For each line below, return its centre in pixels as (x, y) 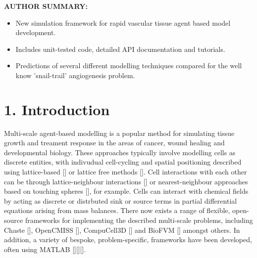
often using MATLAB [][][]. (45, 249)
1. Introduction (57, 109)
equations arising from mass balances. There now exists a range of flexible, (117, 210)
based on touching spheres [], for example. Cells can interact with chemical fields (126, 191)
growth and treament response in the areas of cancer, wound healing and (114, 143)
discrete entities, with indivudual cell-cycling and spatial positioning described (123, 162)
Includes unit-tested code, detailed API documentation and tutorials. (120, 49)
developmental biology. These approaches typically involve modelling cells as (120, 152)
